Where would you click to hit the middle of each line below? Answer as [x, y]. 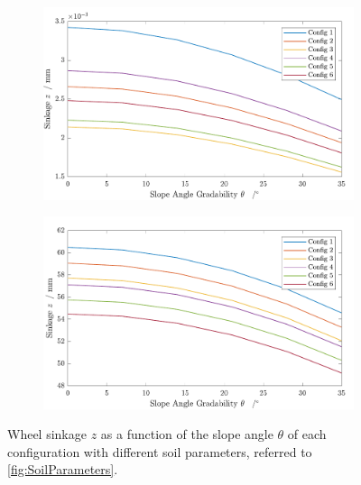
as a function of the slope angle [187, 434]
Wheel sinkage [47, 434]
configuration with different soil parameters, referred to [160, 451]
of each [307, 434]
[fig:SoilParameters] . [63, 469]
